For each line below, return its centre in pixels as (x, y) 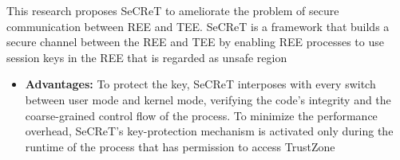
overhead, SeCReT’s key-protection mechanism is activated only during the (209, 131)
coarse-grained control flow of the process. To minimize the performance (201, 115)
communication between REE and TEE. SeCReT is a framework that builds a (198, 26)
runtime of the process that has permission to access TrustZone (180, 146)
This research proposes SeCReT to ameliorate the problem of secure (173, 10)
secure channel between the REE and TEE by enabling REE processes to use (195, 42)
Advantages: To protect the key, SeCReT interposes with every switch (200, 84)
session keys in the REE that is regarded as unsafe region (147, 57)
